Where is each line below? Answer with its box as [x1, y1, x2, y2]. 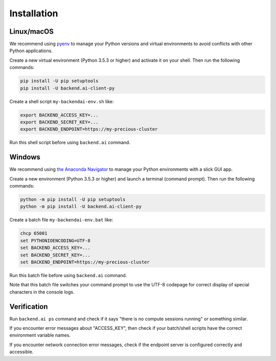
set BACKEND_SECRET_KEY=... [20, 252, 90, 258]
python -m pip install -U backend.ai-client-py [20, 204, 142, 210]
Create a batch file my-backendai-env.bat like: [9, 217, 113, 223]
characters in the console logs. [9, 289, 75, 295]
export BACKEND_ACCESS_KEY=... [20, 112, 99, 118]
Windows [9, 153, 40, 162]
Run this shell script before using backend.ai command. [9, 140, 130, 146]
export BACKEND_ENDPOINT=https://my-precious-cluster [20, 126, 158, 132]
